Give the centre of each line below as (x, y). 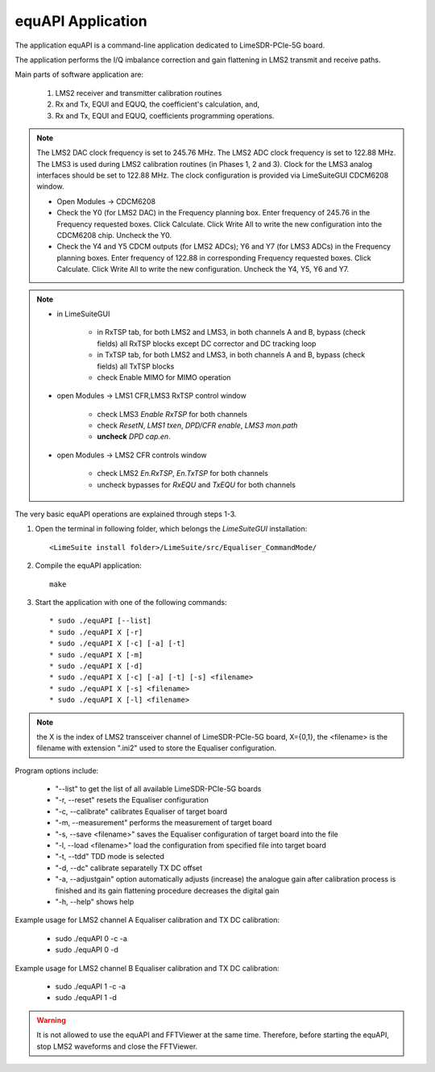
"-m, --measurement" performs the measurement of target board (164, 823)
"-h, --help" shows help (95, 901)
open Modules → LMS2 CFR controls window (132, 455)
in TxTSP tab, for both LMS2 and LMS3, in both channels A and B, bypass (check (231, 355)
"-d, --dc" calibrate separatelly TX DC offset (129, 868)
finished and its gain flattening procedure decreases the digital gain (167, 891)
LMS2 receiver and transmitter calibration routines (139, 93)
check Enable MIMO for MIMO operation (164, 377)
